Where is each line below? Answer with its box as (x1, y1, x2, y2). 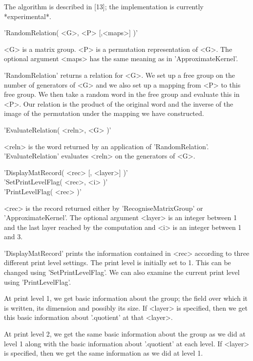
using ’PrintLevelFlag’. (4, 276, 71, 287)
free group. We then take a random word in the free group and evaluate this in (4, 89, 240, 99)
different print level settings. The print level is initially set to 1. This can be (4, 257, 231, 268)
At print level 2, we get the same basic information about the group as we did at (4, 329, 246, 339)
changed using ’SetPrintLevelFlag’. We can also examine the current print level (4, 267, 240, 277)
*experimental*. (4, 11, 51, 21)
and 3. (4, 231, 23, 242)
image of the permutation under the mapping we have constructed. (4, 108, 204, 118)
